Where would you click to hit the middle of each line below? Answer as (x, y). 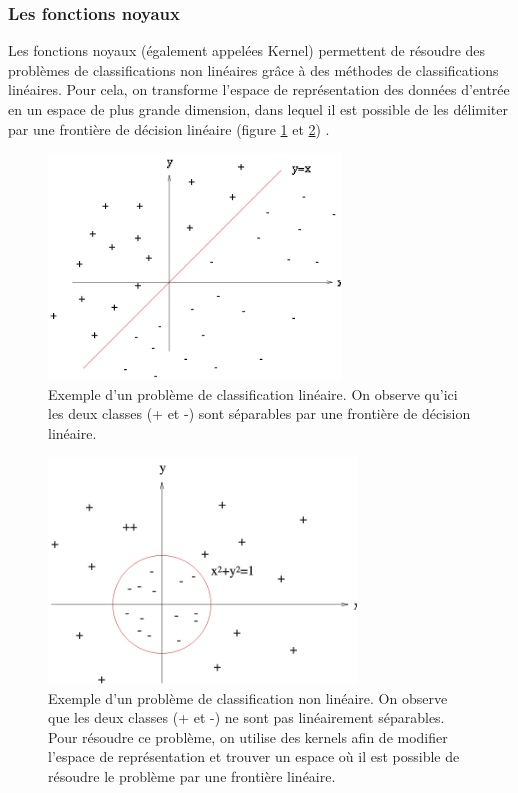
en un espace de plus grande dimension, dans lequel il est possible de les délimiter (258, 109)
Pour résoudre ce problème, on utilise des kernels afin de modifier (248, 736)
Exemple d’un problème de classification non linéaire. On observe (248, 697)
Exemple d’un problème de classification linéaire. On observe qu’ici (253, 393)
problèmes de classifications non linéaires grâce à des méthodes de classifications (253, 69)
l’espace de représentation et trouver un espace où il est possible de (254, 756)
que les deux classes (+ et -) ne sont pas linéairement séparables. (246, 717)
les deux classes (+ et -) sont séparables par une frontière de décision (259, 413)
